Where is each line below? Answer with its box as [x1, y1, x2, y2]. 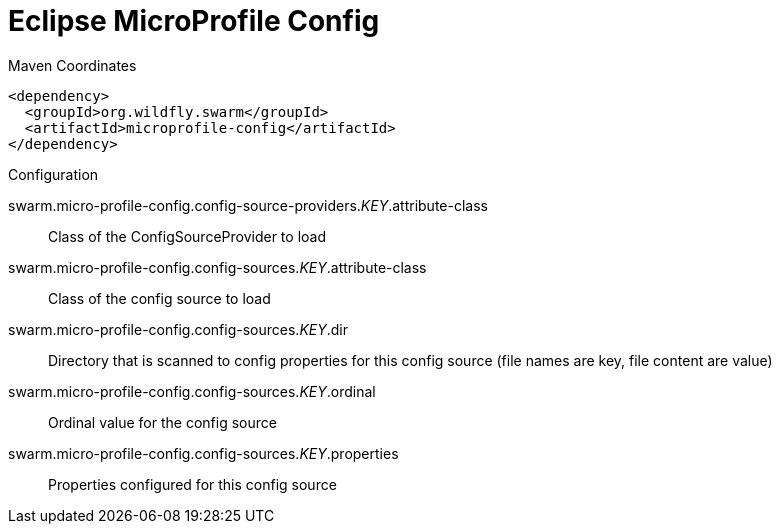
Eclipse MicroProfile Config [8, 4, 380, 38]
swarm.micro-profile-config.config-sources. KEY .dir [8, 320, 349, 338]
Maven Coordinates [8, 56, 137, 74]
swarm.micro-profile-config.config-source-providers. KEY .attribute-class [8, 196, 488, 214]
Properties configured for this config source [48, 475, 337, 493]
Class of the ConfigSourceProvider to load [48, 227, 327, 245]
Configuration [8, 165, 99, 183]
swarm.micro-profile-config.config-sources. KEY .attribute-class [8, 258, 427, 276]
